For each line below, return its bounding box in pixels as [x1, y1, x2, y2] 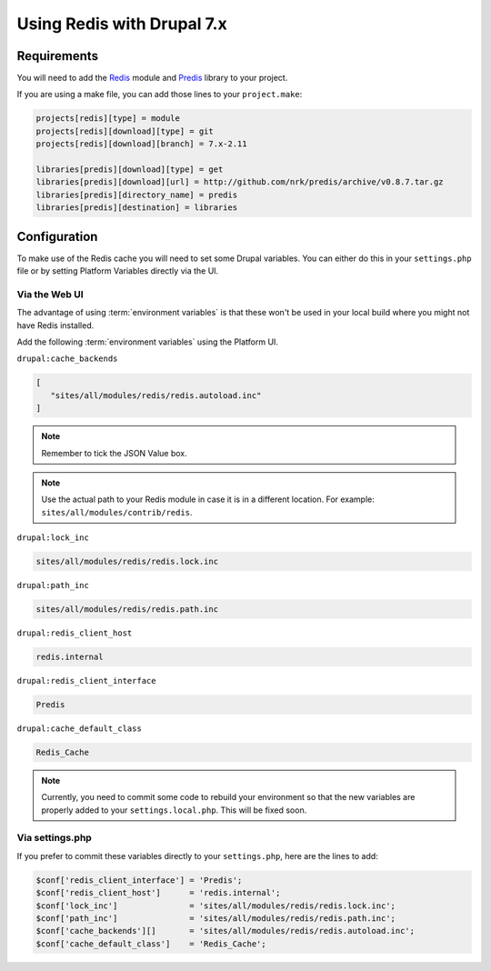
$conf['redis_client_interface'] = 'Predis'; [35, 875, 243, 886]
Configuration [16, 228, 98, 245]
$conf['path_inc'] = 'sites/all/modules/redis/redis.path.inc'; [35, 914, 396, 923]
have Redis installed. [16, 319, 95, 331]
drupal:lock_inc [16, 533, 90, 543]
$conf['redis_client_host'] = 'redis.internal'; [35, 887, 281, 898]
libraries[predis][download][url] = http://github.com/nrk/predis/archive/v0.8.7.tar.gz [35, 177, 445, 187]
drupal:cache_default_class [16, 723, 143, 734]
